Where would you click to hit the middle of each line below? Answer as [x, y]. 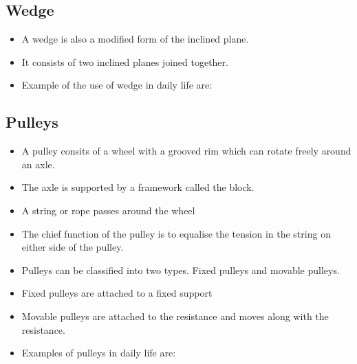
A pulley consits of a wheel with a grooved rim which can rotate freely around [186, 151]
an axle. [38, 164]
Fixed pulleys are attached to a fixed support [117, 293]
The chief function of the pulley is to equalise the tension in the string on [176, 233]
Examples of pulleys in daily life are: [99, 353]
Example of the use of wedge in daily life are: [117, 85]
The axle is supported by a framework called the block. [138, 187]
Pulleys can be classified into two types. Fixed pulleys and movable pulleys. [181, 270]
